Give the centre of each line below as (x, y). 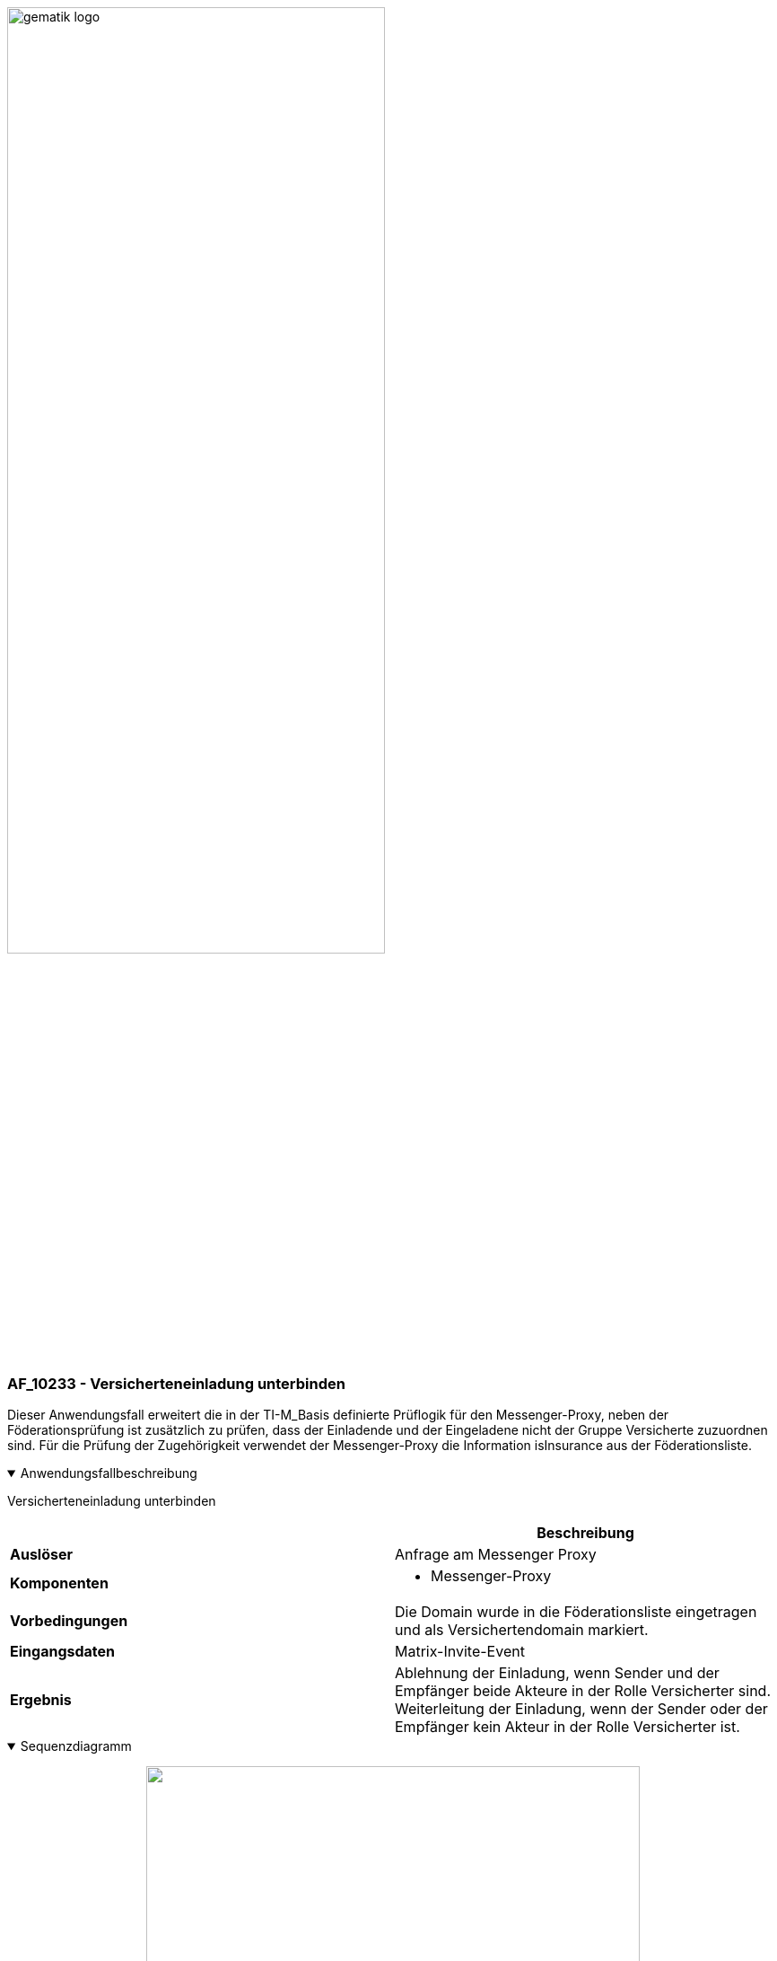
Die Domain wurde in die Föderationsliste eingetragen (576, 1612)
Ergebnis (41, 1700)
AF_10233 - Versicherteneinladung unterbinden (176, 1383)
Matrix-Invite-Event (460, 1652)
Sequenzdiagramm (76, 1746)
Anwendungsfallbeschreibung (109, 1473)
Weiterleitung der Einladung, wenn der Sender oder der (581, 1709)
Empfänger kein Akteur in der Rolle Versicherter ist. (567, 1727)
